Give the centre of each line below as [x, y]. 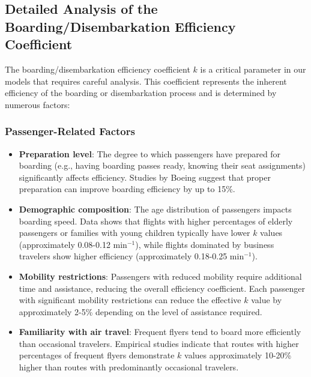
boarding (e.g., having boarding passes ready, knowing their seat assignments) [162, 165]
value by [267, 300]
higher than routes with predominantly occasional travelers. [129, 367]
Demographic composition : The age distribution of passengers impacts [155, 209]
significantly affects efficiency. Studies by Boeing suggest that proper [145, 177]
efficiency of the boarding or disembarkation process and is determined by [141, 93]
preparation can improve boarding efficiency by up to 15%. [127, 189]
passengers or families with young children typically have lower [134, 233]
